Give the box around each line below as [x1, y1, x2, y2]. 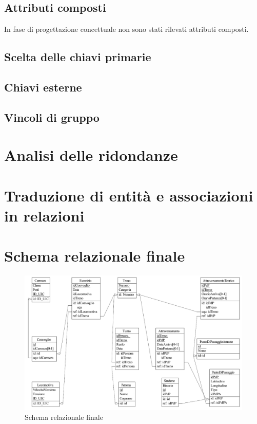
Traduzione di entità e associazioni [4, 185, 253, 206]
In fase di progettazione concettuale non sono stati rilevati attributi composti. [4, 24, 249, 34]
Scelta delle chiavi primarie [4, 49, 151, 65]
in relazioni [4, 205, 85, 226]
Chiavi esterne [4, 79, 82, 95]
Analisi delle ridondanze [4, 144, 178, 165]
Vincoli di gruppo [4, 109, 100, 125]
